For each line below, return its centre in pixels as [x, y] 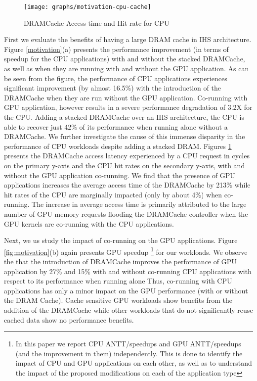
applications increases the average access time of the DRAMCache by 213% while [127, 185]
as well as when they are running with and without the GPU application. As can [127, 69]
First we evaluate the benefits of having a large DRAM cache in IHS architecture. [128, 39]
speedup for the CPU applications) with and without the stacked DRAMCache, [125, 59]
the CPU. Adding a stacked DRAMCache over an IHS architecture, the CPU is [124, 117]
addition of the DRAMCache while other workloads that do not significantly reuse [128, 310]
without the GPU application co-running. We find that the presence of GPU [120, 175]
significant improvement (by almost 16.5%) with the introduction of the [112, 88]
